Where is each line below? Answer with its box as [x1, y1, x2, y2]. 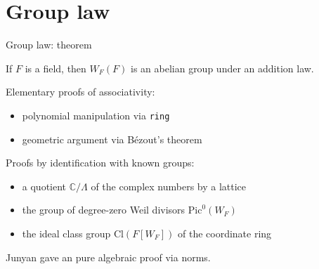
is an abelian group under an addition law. [130, 60, 314, 75]
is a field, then [25, 60, 86, 75]
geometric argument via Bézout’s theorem [22, 131, 202, 146]
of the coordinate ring [178, 225, 272, 240]
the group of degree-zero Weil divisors [22, 202, 185, 217]
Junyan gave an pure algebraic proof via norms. [6, 249, 211, 264]
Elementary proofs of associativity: [6, 84, 155, 99]
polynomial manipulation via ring [22, 107, 170, 122]
